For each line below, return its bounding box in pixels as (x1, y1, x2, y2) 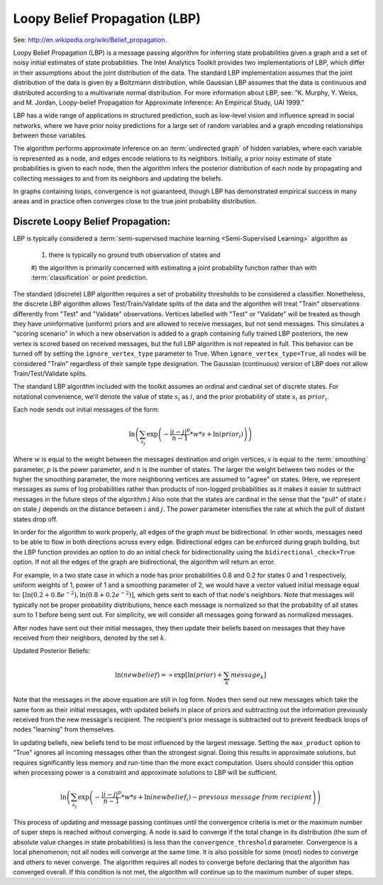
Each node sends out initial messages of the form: (13, 405, 160, 414)
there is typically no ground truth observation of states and (48, 250, 221, 259)
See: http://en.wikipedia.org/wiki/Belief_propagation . (13, 36, 167, 44)
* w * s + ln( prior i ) (189, 430, 244, 440)
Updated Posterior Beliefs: (13, 647, 90, 655)
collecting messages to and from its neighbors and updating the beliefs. (13, 174, 223, 183)
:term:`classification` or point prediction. (30, 274, 148, 282)
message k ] (231, 671, 267, 681)
